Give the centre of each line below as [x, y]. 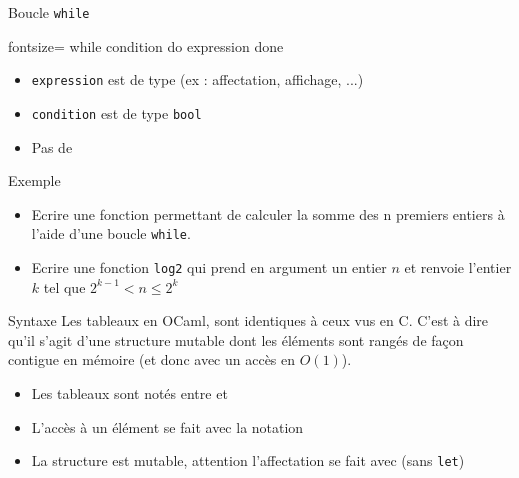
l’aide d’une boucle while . [111, 233]
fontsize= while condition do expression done [146, 45]
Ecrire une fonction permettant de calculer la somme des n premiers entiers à [268, 213]
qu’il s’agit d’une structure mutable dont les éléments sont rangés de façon [236, 339]
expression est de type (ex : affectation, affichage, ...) [197, 79]
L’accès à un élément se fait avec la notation [167, 426]
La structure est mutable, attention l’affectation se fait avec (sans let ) [248, 460]
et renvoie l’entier [458, 267]
